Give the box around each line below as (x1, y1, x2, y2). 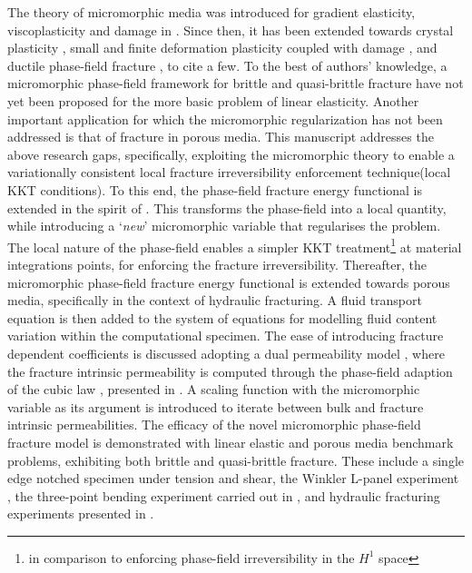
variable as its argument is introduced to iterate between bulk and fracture (7, 397, 424, 416)
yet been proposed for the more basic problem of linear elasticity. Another (7, 91, 419, 110)
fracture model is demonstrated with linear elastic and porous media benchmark (7, 432, 454, 451)
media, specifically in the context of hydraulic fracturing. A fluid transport (7, 291, 422, 310)
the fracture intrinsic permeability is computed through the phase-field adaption (7, 361, 453, 380)
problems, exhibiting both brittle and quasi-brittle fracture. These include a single (7, 450, 465, 469)
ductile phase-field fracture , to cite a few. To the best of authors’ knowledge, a (7, 55, 447, 74)
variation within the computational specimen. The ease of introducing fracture (7, 326, 444, 345)
